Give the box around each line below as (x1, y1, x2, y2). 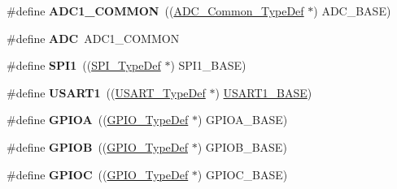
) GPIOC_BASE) (197, 165, 288, 183)
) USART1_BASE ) (215, 84, 312, 101)
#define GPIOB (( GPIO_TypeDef (7, 138, 188, 155)
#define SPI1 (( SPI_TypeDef (7, 57, 161, 74)
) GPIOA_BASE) (197, 111, 288, 128)
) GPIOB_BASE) (197, 138, 287, 155)
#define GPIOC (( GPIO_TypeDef (7, 165, 189, 183)
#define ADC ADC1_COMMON (7, 29, 180, 46)
